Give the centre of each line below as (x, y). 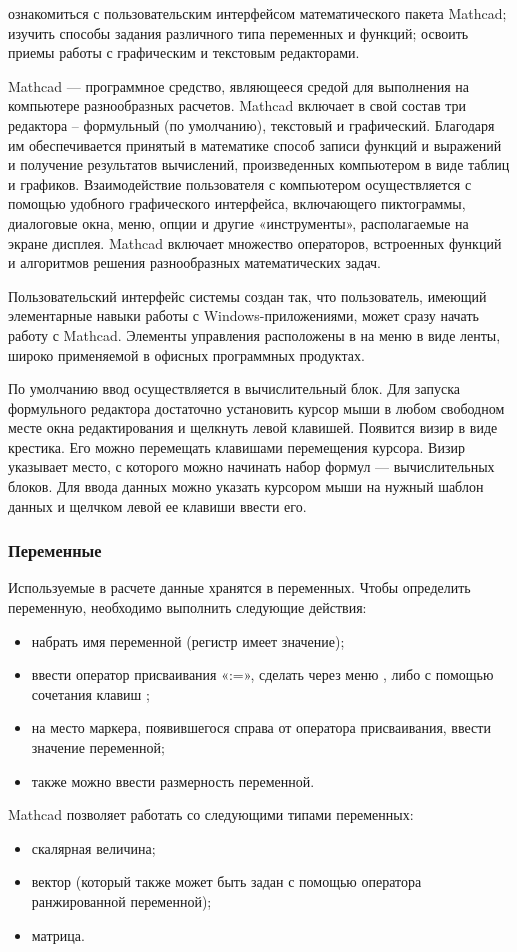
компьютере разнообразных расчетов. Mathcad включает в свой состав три (237, 105)
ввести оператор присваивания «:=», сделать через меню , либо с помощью (262, 674)
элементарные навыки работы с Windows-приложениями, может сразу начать (243, 315)
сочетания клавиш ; (90, 693)
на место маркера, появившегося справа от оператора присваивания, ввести (261, 727)
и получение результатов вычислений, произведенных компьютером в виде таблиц (259, 164)
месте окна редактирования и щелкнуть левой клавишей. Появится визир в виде (253, 427)
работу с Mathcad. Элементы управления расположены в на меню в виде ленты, (254, 334)
